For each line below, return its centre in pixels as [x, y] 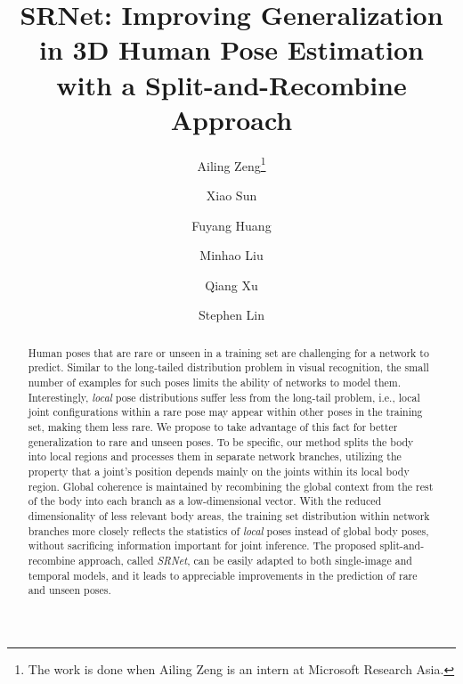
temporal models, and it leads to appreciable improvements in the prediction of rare [223, 575]
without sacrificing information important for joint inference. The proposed [202, 546]
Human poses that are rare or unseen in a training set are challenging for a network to [228, 352]
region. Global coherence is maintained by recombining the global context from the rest [231, 486]
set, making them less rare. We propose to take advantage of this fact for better [213, 426]
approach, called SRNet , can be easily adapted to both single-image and [245, 560]
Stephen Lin [231, 315]
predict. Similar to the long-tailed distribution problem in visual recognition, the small [228, 367]
